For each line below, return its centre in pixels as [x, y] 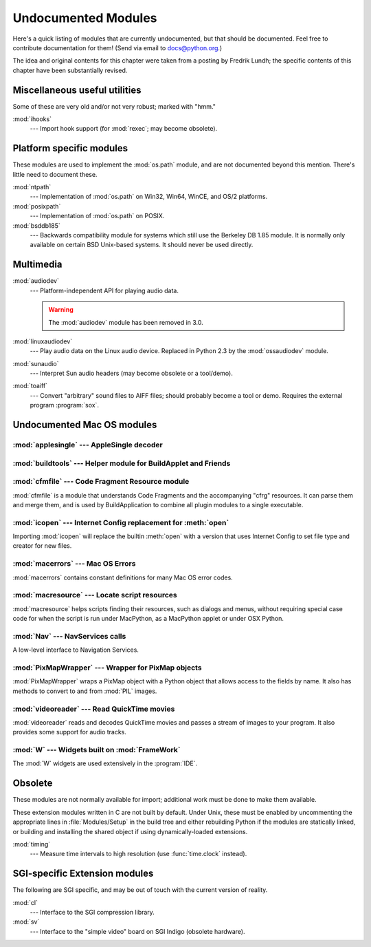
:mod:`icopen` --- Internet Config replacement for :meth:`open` [121, 522]
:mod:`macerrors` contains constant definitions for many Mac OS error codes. [123, 577]
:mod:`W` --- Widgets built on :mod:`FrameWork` [97, 750]
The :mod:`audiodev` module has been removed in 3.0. [126, 322]
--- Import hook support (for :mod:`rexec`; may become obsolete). [124, 129]
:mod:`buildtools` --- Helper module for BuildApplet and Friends [122, 463]
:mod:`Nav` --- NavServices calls [69, 636]
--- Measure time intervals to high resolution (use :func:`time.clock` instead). [138, 854]
